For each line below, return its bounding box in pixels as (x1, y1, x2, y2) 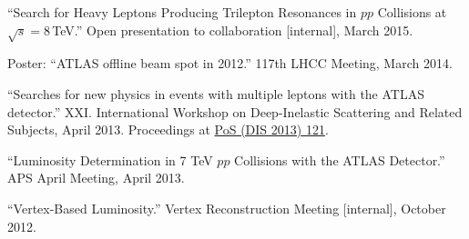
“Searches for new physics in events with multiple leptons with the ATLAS (7, 84, 424, 103)
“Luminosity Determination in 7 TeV (7, 150, 213, 169)
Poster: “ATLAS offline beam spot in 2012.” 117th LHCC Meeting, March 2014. (7, 54, 453, 73)
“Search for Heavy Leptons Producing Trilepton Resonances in (7, 3, 357, 21)
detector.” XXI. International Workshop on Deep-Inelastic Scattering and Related (7, 102, 463, 121)
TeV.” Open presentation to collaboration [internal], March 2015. (52, 20, 413, 39)
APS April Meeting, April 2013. (7, 168, 185, 187)
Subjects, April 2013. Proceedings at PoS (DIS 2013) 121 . (7, 120, 329, 139)
